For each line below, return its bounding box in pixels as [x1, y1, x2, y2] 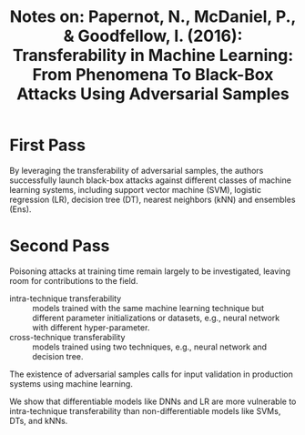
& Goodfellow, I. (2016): [63, 25, 243, 46]
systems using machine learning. [9, 378, 134, 389]
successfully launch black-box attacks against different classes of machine [9, 175, 291, 186]
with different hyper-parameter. [32, 321, 150, 333]
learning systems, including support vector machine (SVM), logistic [9, 184, 262, 195]
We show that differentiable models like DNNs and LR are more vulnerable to [9, 396, 297, 407]
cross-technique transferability [9, 331, 126, 342]
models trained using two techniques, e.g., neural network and [32, 341, 267, 352]
